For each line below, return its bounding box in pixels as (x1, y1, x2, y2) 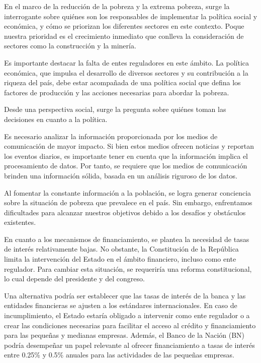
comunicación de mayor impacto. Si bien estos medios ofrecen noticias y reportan (4, 141, 254, 151)
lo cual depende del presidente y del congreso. (4, 273, 145, 284)
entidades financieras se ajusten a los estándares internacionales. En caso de (4, 300, 237, 311)
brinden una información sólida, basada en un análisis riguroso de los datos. (4, 170, 237, 180)
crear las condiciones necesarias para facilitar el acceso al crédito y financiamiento (4, 320, 256, 330)
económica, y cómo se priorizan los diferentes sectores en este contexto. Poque (4, 21, 244, 31)
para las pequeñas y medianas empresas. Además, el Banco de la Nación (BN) (4, 330, 245, 340)
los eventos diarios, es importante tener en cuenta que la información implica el (4, 150, 248, 161)
